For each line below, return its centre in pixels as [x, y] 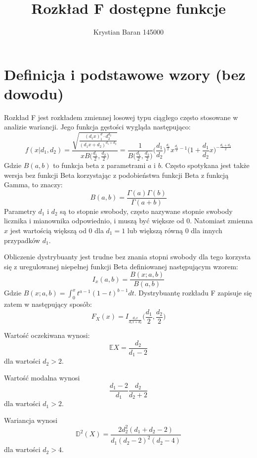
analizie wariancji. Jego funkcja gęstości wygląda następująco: [97, 127]
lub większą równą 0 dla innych [175, 230]
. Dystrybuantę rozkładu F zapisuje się [193, 293]
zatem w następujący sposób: [48, 304]
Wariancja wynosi [31, 420]
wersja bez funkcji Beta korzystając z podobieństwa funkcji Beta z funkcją [116, 175]
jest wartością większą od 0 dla [57, 230]
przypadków [22, 240]
